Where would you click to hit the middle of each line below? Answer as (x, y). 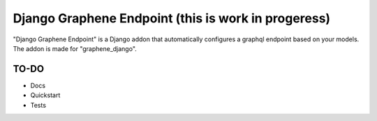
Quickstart (45, 95)
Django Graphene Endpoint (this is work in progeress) (172, 18)
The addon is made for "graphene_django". (75, 48)
